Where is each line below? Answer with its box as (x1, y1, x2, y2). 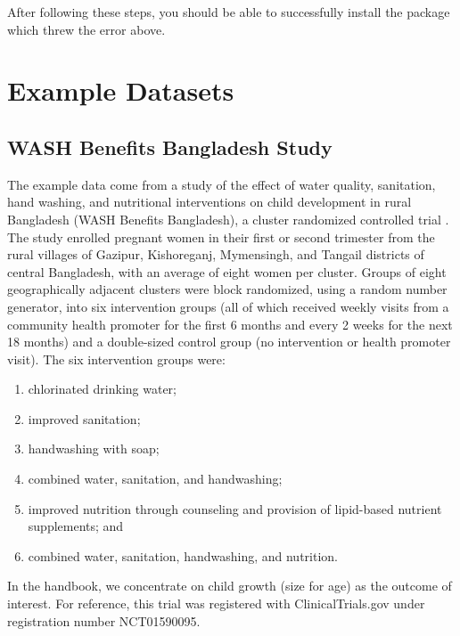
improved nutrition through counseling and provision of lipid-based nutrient (28, 499, 442, 518)
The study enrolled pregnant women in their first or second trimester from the (7, 227, 435, 246)
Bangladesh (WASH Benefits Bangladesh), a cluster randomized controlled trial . (7, 209, 449, 228)
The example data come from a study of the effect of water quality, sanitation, (7, 175, 436, 193)
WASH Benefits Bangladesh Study (7, 133, 333, 160)
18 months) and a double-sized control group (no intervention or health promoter (7, 332, 451, 351)
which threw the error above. (7, 20, 166, 38)
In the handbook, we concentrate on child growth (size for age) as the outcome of (7, 576, 452, 595)
